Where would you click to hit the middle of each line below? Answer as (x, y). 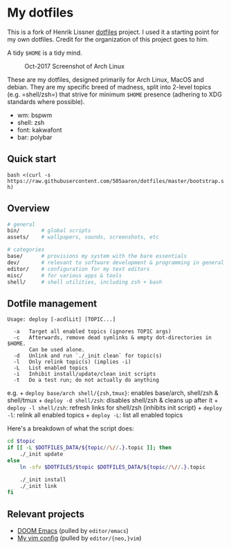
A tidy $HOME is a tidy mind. (45, 53)
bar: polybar (35, 137)
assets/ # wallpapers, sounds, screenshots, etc (83, 237)
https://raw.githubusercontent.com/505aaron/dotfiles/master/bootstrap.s (116, 181)
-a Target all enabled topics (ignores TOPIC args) (92, 332)
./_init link (38, 486)
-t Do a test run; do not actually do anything (86, 380)
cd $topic (21, 442)
